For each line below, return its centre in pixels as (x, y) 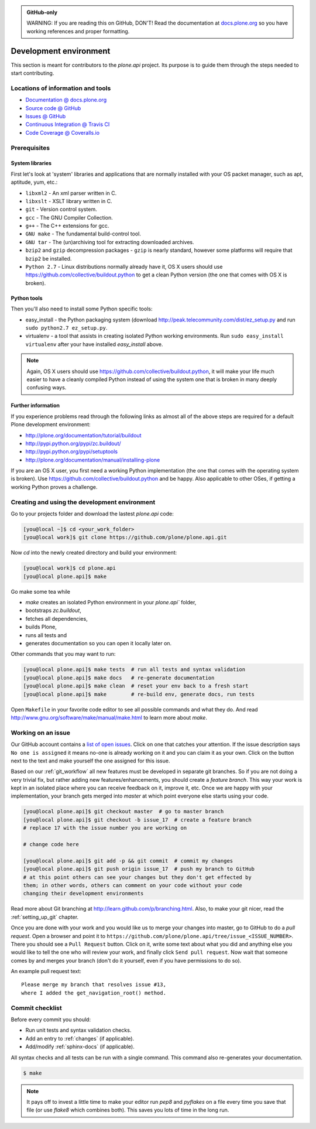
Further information (35, 406)
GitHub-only (42, 12)
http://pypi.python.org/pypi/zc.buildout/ (73, 443)
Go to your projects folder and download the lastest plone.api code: (92, 514)
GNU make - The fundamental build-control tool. (83, 234)
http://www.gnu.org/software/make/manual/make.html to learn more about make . (109, 717)
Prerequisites (30, 148)
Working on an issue (40, 733)
